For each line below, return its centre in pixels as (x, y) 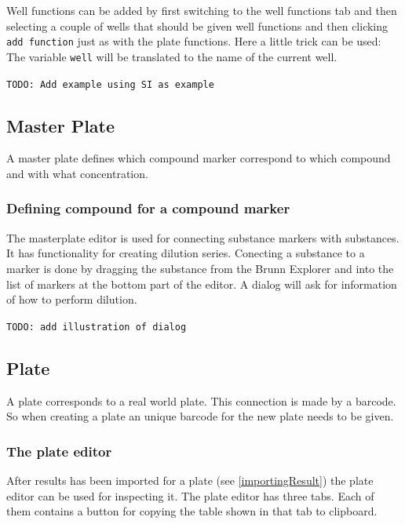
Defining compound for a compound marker (148, 208)
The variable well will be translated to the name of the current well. (172, 56)
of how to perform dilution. (72, 299)
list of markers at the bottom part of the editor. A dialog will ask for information (202, 284)
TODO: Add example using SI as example (110, 84)
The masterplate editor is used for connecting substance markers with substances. (203, 237)
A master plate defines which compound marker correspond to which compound (199, 158)
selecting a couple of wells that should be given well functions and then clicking (197, 25)
